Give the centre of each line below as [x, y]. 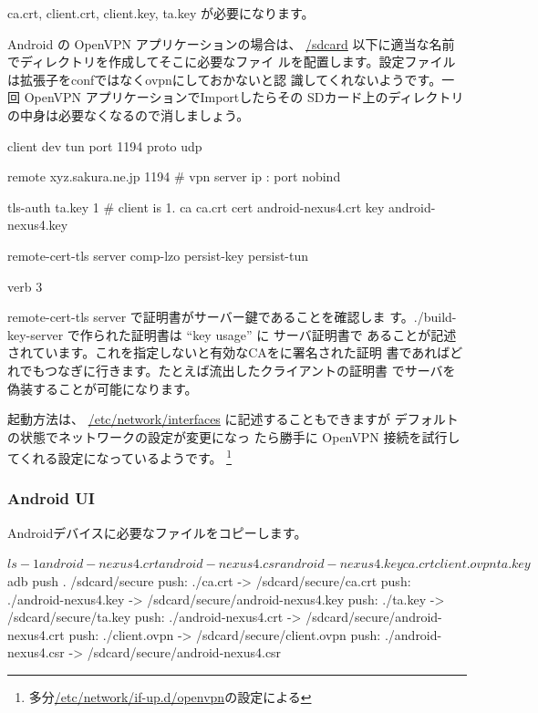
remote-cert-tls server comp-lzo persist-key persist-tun [158, 255]
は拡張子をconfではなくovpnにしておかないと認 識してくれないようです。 [225, 79]
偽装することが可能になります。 [103, 388]
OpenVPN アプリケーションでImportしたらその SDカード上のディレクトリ [244, 97]
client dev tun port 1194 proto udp [105, 145]
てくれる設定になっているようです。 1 [119, 456]
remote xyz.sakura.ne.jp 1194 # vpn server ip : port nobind [174, 176]
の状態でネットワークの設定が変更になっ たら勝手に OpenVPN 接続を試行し [234, 436]
